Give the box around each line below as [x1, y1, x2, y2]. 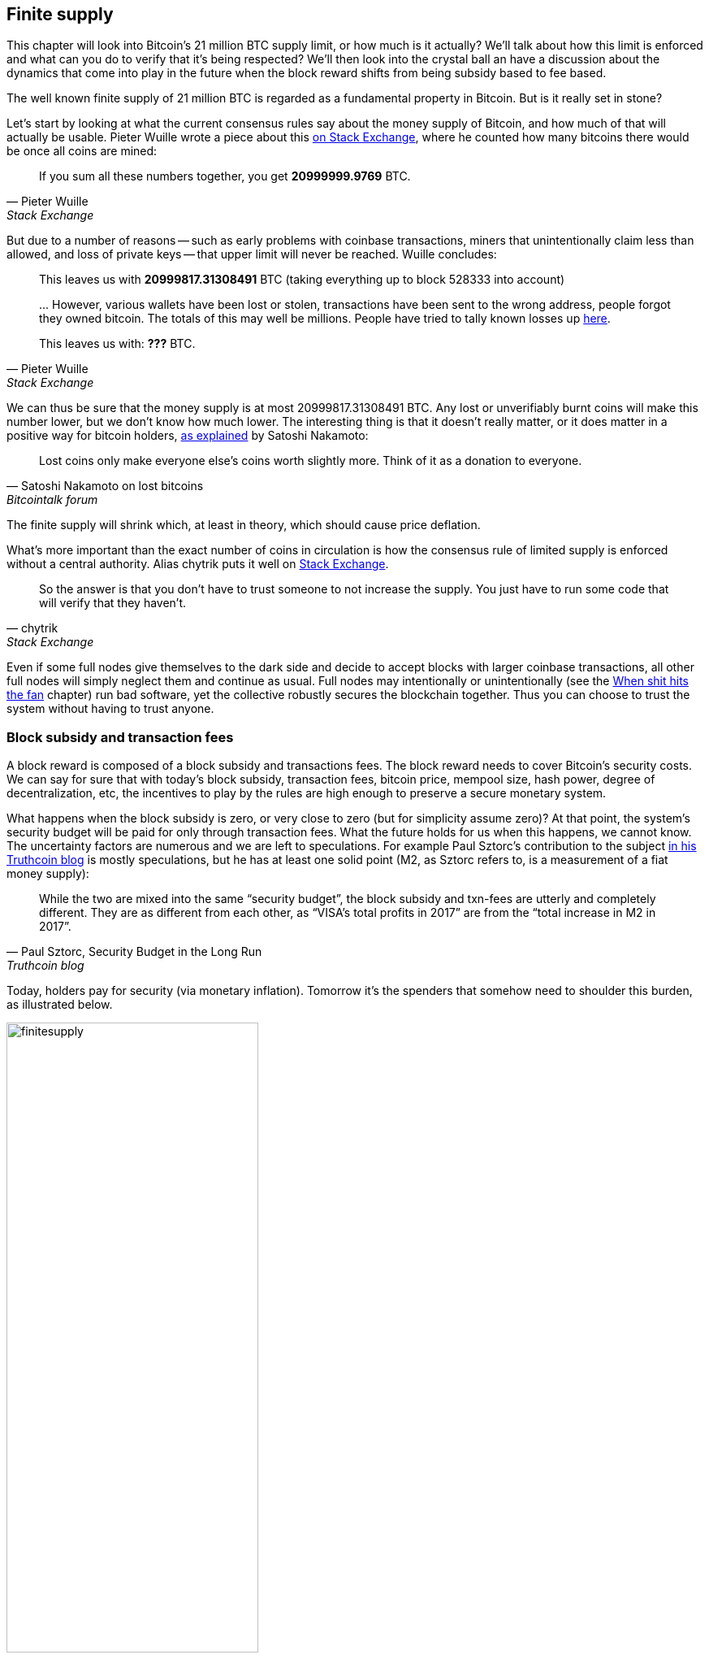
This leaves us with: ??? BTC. [39, 337, 196, 351]
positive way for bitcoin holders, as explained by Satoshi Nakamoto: [6, 428, 369, 443]
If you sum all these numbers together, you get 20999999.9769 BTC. [39, 169, 411, 184]
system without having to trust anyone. [6, 701, 214, 716]
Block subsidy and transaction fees [6, 728, 234, 745]
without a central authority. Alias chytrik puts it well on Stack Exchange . [6, 557, 389, 571]
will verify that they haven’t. [39, 596, 187, 610]
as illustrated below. [6, 997, 113, 1012]
